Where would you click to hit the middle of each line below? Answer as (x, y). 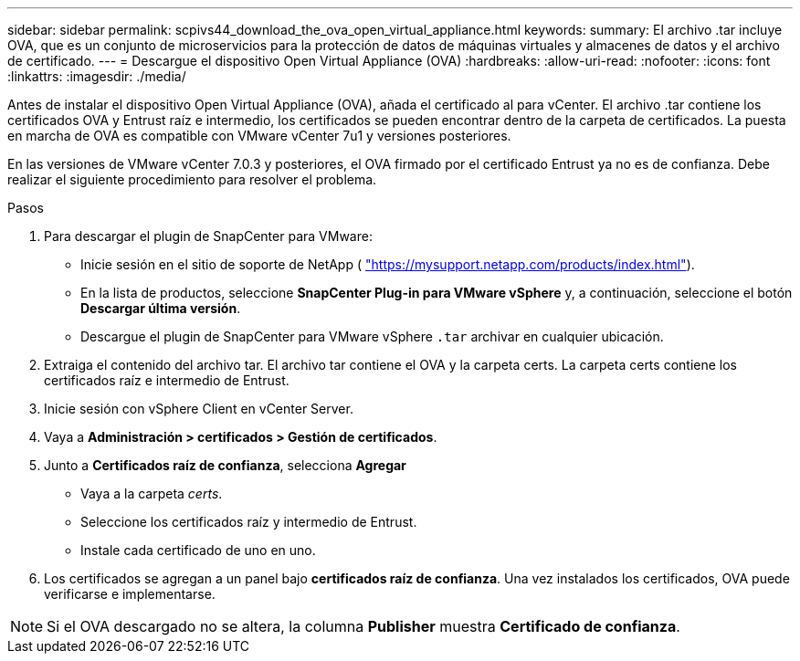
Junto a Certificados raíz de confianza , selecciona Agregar (225, 465)
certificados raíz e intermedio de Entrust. (167, 380)
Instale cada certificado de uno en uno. (198, 550)
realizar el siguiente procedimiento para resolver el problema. (192, 179)
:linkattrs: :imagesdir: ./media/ (97, 76)
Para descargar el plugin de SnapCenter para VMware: (208, 236)
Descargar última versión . (161, 308)
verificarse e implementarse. (130, 594)
